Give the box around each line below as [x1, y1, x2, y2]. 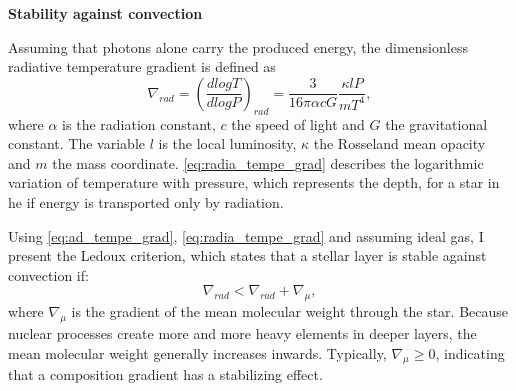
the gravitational [385, 113, 488, 134]
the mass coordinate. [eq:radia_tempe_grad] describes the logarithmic [52, 152, 484, 173]
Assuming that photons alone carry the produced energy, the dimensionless [8, 36, 468, 57]
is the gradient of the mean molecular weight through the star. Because [71, 301, 509, 322]
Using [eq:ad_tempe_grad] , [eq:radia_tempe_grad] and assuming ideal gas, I [8, 225, 484, 246]
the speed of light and [231, 113, 365, 134]
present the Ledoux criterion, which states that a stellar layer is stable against [8, 245, 487, 266]
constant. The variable [8, 133, 146, 154]
